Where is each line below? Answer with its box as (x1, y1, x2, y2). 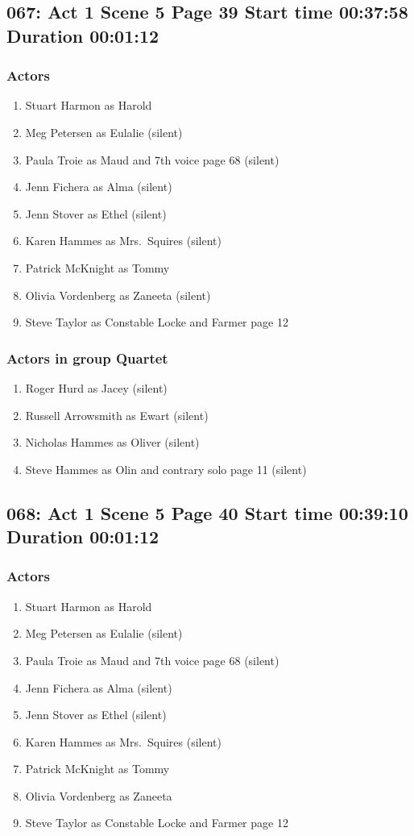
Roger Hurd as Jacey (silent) (25, 379, 168, 396)
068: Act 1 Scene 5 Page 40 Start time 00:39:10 (6, 500, 408, 525)
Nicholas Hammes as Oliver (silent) (25, 434, 200, 451)
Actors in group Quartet (6, 347, 168, 368)
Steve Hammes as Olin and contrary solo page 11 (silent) (25, 460, 307, 477)
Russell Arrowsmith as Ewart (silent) (25, 406, 209, 423)
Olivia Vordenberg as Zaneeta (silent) (25, 286, 211, 303)
